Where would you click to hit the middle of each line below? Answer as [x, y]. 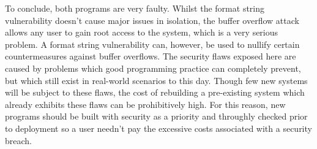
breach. [18, 140]
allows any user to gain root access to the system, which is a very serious [142, 32]
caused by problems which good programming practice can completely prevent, [153, 68]
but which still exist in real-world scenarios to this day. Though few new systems [156, 80]
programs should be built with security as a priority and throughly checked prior [156, 116]
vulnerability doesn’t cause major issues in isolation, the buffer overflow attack [152, 20]
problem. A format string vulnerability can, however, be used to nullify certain [152, 44]
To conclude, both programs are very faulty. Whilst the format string [135, 8]
